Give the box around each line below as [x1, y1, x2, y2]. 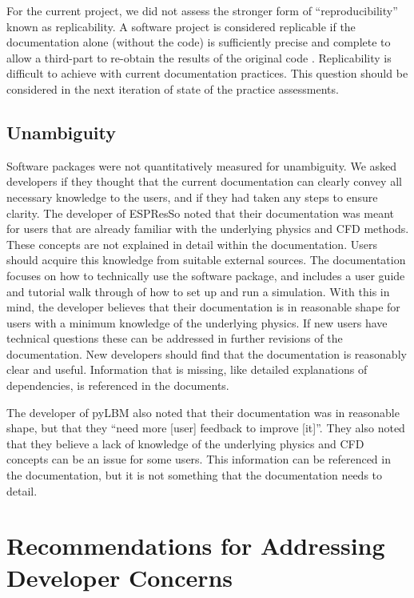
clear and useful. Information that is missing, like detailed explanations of [6, 361, 368, 378]
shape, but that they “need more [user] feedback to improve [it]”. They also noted [6, 419, 405, 436]
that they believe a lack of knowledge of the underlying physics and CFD [6, 435, 364, 452]
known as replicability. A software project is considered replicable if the [6, 18, 356, 34]
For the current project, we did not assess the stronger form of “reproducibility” [6, 2, 398, 18]
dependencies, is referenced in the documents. [6, 377, 229, 394]
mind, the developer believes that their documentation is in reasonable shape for [6, 299, 400, 315]
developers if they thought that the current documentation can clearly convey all [6, 173, 402, 190]
